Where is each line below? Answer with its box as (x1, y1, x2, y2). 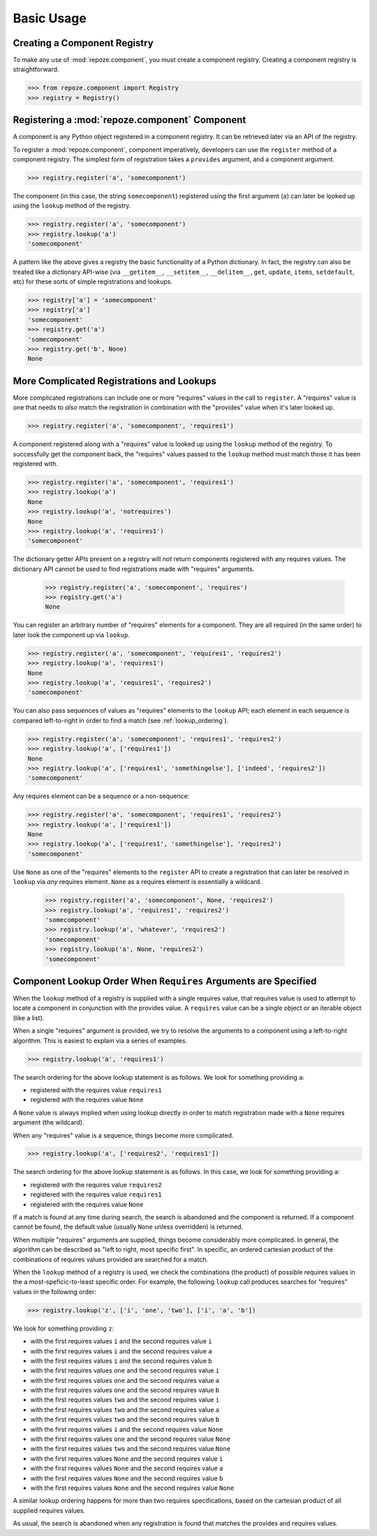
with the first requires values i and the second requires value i (30, 1337, 212, 1345)
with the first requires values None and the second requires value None (30, 1484, 235, 1492)
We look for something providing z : (13, 1324, 114, 1333)
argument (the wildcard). (13, 1118, 84, 1126)
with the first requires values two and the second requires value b (30, 1415, 220, 1423)
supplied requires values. (13, 1506, 86, 1514)
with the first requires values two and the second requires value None (30, 1444, 230, 1453)
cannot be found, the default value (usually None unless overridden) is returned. (13, 1223, 244, 1231)
